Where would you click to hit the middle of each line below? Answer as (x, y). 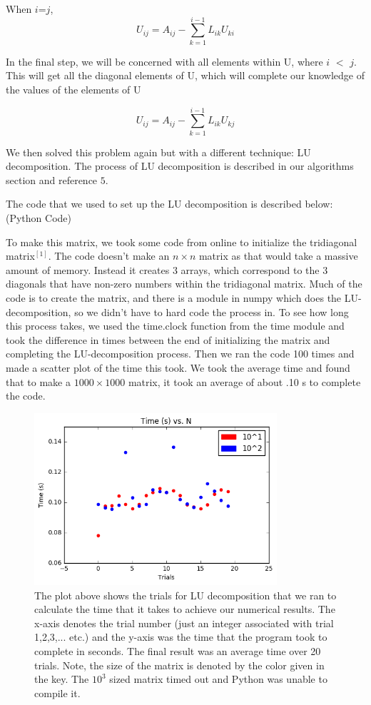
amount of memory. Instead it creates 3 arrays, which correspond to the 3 (167, 269)
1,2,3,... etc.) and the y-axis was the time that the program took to (181, 637)
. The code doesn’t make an (109, 256)
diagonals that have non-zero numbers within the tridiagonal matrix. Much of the (184, 284)
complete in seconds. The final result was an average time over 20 (178, 651)
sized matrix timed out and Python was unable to (218, 679)
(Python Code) (39, 218)
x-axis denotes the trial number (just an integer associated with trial (184, 623)
